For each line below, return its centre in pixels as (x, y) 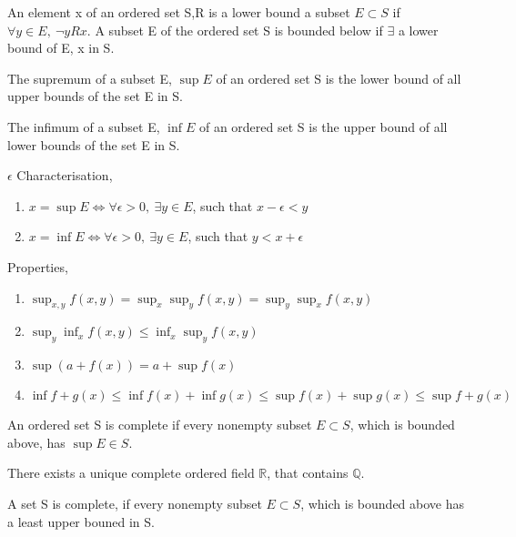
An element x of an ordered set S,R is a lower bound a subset (179, 12)
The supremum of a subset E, (90, 78)
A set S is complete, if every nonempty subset (135, 503)
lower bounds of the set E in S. (94, 144)
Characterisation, (65, 175)
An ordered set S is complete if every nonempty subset (160, 425)
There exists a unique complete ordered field (131, 473)
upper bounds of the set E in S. (95, 96)
